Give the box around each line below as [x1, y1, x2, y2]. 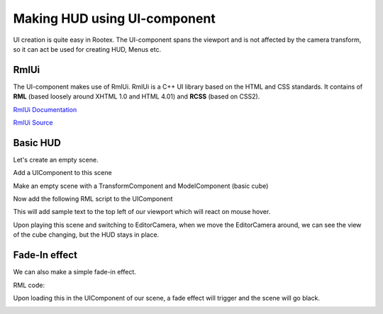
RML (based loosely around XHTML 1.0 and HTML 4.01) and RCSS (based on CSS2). [13, 92, 260, 101]
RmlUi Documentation [13, 105, 77, 113]
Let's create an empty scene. [13, 155, 99, 164]
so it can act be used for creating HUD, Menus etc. [13, 45, 162, 53]
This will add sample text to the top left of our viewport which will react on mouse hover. [13, 208, 271, 216]
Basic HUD [13, 137, 62, 149]
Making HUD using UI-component [13, 11, 216, 26]
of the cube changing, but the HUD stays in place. [13, 230, 160, 239]
